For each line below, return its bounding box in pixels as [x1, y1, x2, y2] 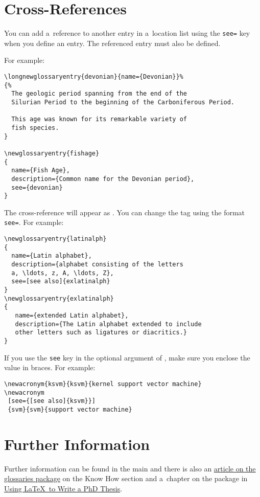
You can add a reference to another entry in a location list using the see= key [4, 28, 250, 38]
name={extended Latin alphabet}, [15, 311, 129, 319]
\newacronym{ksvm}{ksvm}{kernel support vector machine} [4, 380, 202, 388]
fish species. [11, 124, 59, 131]
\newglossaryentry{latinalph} [4, 235, 107, 243]
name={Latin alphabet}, [11, 252, 92, 260]
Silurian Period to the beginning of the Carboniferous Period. [11, 98, 235, 106]
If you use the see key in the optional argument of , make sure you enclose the [4, 352, 250, 363]
